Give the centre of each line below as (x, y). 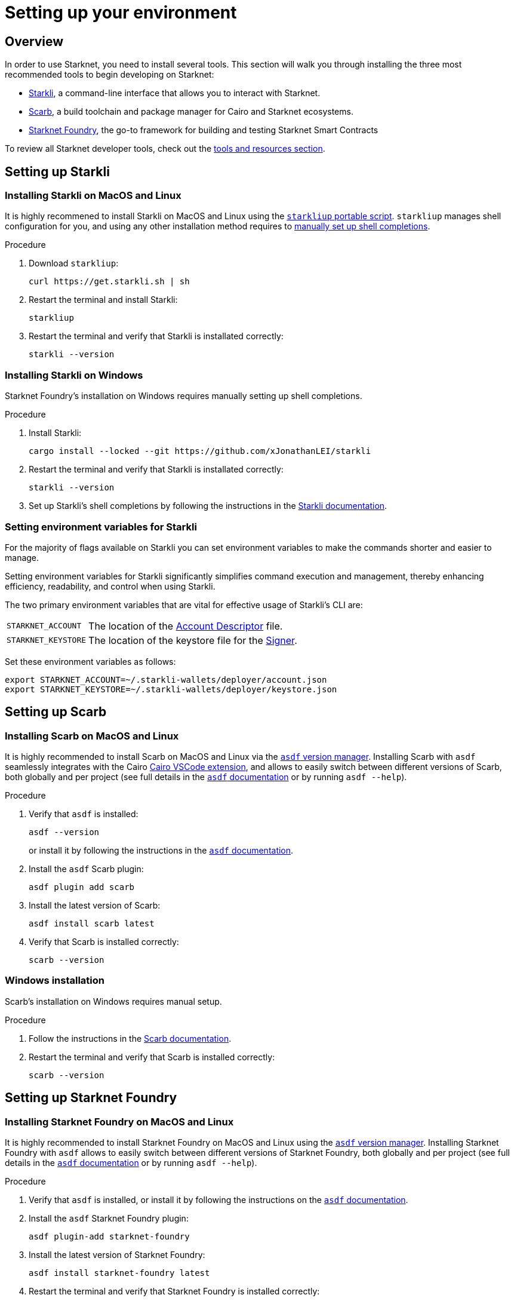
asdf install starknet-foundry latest (119, 1273)
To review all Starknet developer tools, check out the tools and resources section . (165, 149)
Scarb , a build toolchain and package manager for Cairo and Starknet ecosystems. (191, 112)
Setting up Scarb (56, 712)
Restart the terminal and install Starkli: (103, 300)
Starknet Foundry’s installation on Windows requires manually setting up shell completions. (184, 396)
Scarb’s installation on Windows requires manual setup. (113, 1001)
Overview (34, 41)
